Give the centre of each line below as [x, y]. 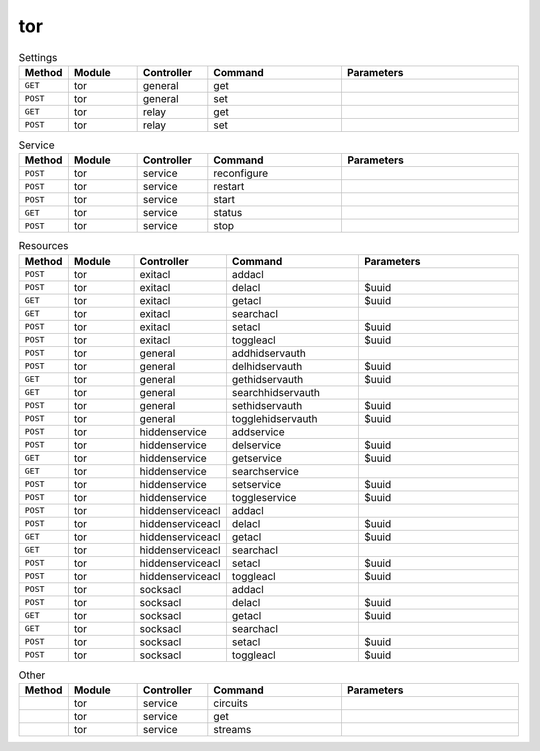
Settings [38, 57]
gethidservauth [267, 379]
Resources [43, 246]
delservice [256, 445]
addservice [258, 432]
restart [229, 187]
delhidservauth [267, 366]
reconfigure [241, 173]
